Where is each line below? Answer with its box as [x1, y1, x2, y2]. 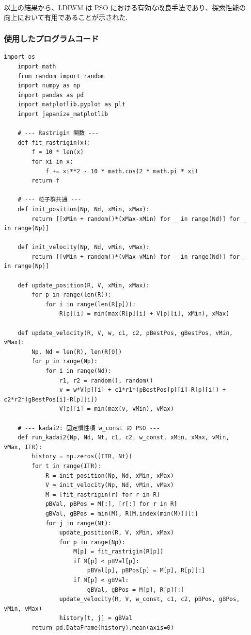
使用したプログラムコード [4, 33, 99, 45]
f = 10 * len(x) [31, 149, 84, 156]
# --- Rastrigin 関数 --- [17, 130, 99, 137]
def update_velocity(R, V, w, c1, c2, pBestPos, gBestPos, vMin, [17, 329, 233, 336]
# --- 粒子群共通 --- [17, 196, 81, 203]
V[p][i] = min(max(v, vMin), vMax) [59, 405, 174, 413]
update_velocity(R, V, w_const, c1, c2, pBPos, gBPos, [59, 596, 240, 603]
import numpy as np [17, 82, 80, 89]
